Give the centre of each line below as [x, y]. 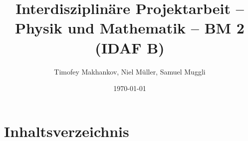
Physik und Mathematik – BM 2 [130, 28]
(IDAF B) [130, 47]
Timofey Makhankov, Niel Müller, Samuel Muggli [130, 71]
